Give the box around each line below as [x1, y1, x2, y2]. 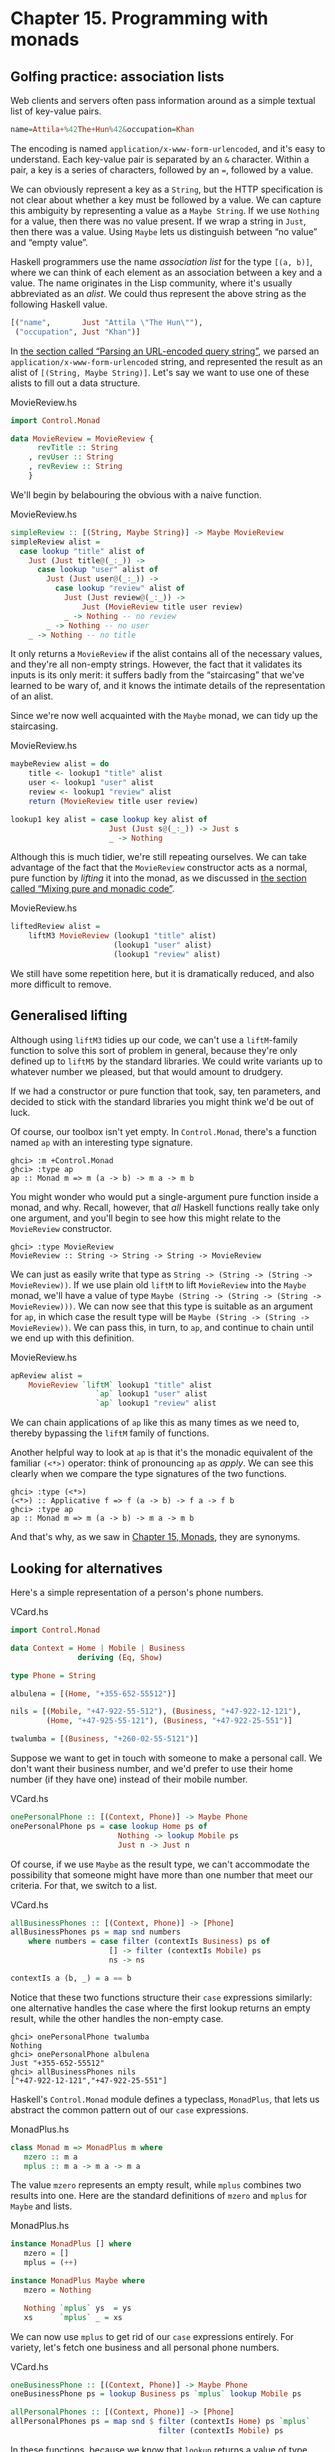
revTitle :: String [36, 443, 118, 453]
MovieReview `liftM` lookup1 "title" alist [28, 1380, 213, 1390]
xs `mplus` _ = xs [23, 2312, 123, 2322]
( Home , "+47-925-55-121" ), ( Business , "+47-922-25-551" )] [46, 1716, 293, 1726]
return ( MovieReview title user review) [28, 796, 199, 806]
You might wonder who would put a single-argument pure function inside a [10, 1190, 319, 1202]
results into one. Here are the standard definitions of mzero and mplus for [10, 2190, 308, 2202]
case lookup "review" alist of [54, 583, 186, 594]
